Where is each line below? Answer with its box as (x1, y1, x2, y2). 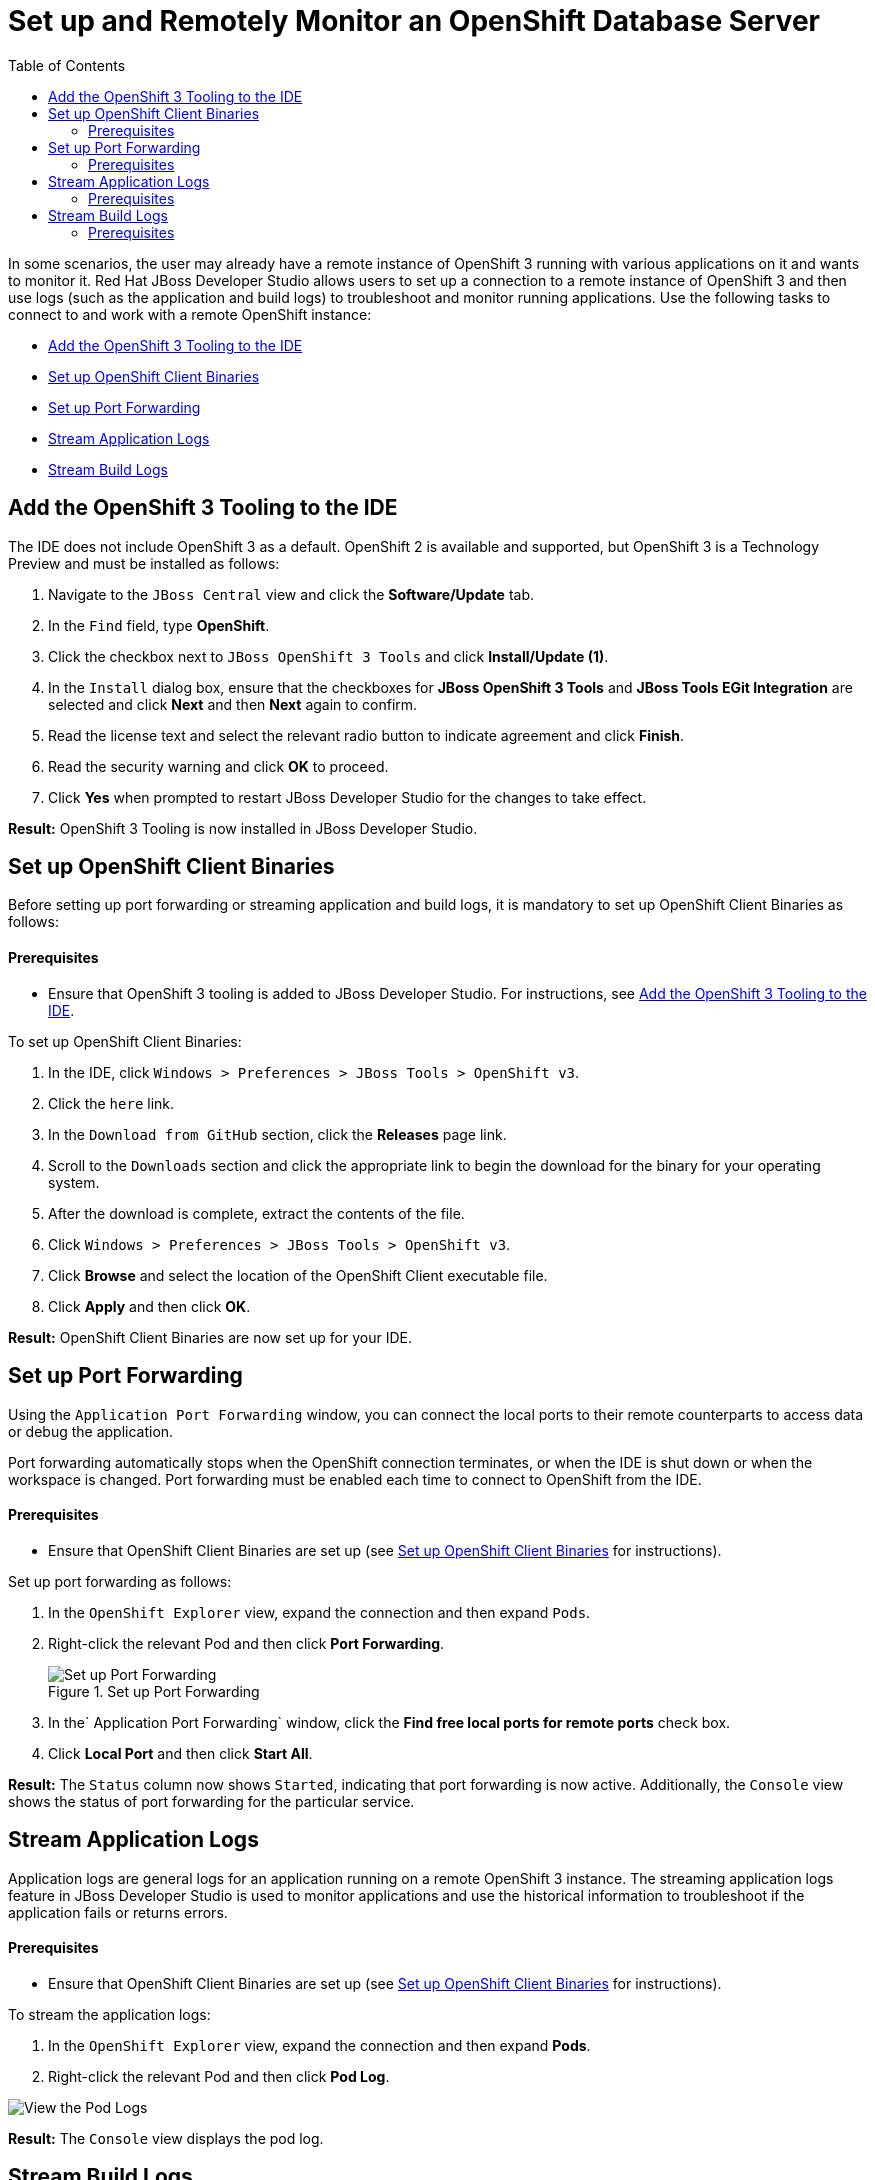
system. (48, 1173, 100, 1191)
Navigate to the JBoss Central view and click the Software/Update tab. (48, 585, 534, 603)
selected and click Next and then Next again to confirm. (48, 695, 418, 713)
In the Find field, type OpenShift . (48, 616, 270, 634)
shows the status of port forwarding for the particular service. (8, 1792, 415, 1810)
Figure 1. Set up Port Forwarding (48, 1682, 260, 1700)
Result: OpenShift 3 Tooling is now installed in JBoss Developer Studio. (8, 819, 478, 837)
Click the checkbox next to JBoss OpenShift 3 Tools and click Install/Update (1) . (48, 647, 609, 665)
